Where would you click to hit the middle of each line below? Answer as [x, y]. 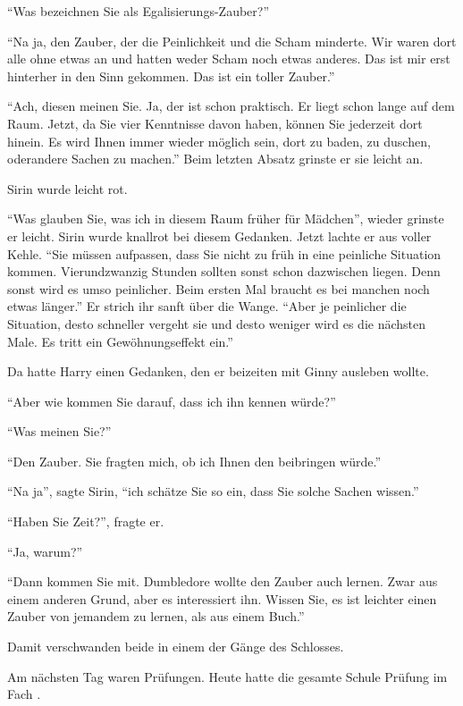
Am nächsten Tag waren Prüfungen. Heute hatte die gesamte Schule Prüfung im [227, 676]
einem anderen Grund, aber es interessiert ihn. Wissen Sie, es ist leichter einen [222, 598]
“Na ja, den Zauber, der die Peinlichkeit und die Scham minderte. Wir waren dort [232, 41]
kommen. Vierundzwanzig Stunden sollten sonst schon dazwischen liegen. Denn [224, 271]
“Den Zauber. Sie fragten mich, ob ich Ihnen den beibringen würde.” [194, 461]
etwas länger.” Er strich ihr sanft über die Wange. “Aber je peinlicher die [207, 306]
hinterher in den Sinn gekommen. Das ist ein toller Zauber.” [171, 76]
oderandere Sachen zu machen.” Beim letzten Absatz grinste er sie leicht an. [215, 159]
